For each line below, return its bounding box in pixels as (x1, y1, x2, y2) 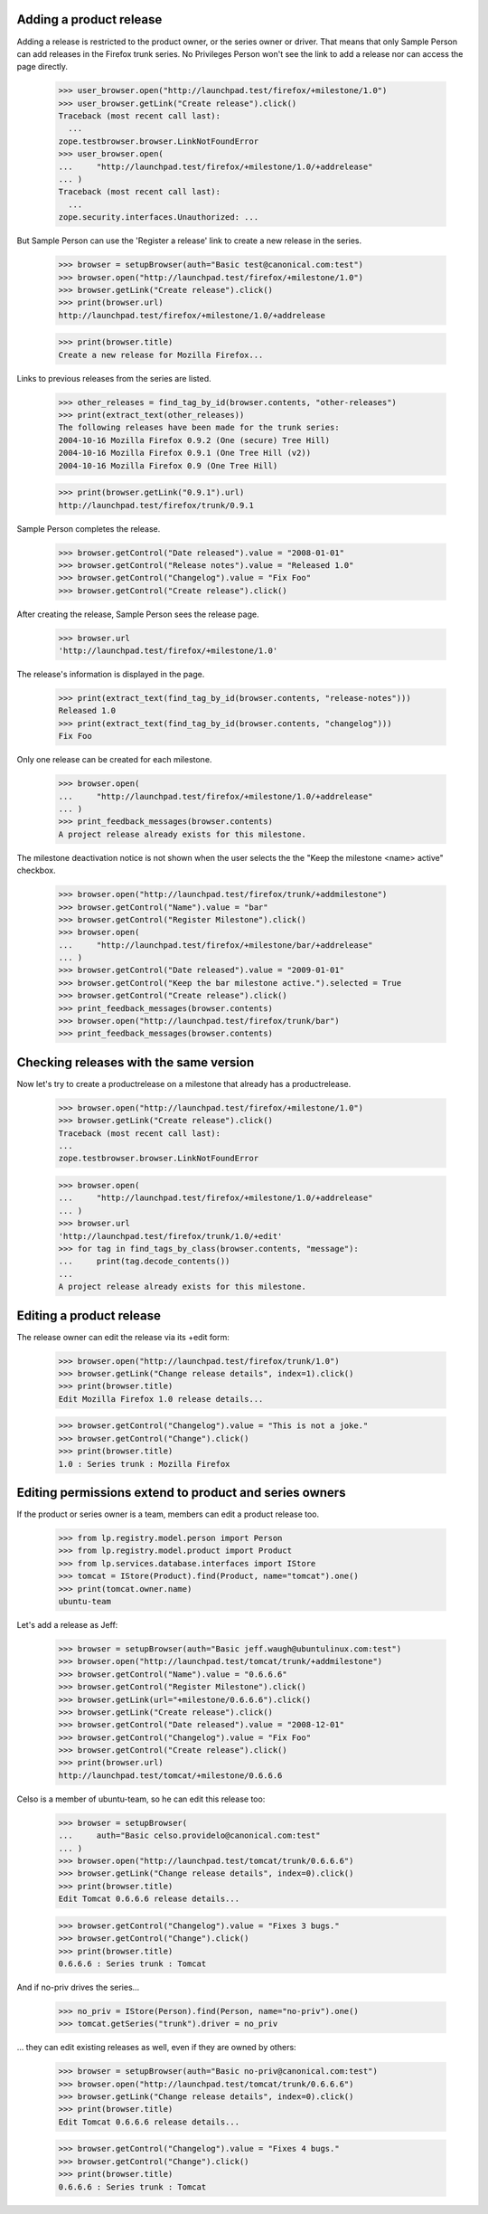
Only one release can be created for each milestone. (16, 754, 212, 765)
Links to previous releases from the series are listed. (16, 373, 211, 383)
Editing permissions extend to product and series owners (16, 1484, 346, 1500)
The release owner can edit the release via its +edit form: (16, 1331, 230, 1342)
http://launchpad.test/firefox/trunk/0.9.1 (58, 500, 255, 510)
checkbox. (16, 865, 56, 876)
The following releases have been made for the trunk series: (58, 422, 340, 433)
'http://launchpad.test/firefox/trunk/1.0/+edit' (58, 1231, 283, 1241)
